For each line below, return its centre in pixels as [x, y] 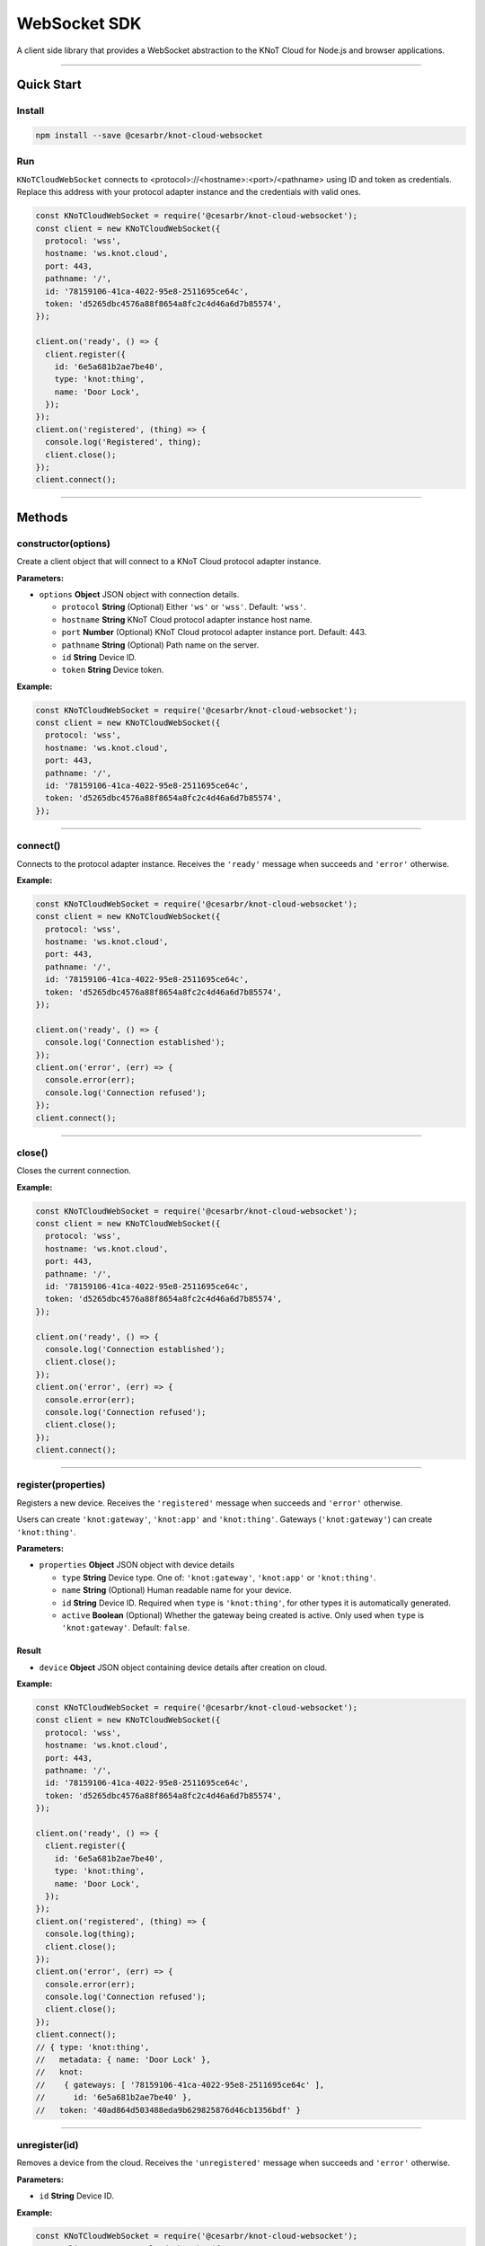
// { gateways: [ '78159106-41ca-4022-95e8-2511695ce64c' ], [180, 2085]
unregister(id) [48, 2144]
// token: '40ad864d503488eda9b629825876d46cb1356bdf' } [168, 2110]
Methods [42, 517]
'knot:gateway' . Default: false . [126, 1628]
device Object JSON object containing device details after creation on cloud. [183, 1667]
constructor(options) [64, 544]
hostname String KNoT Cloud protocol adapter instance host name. [187, 619]
